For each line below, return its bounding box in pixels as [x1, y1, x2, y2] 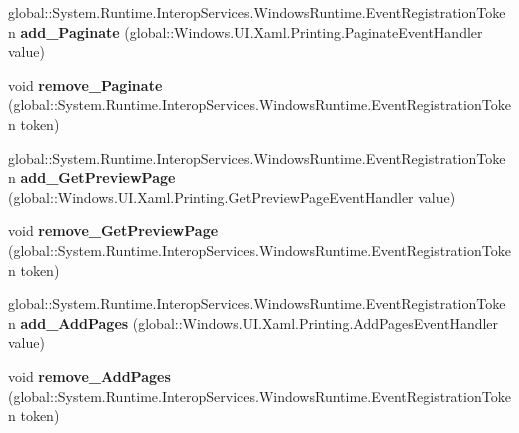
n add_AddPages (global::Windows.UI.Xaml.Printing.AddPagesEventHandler [8, 312, 499, 333]
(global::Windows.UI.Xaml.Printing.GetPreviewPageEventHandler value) [8, 186, 456, 207]
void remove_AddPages [8, 365, 171, 386]
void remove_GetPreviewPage [8, 220, 219, 241]
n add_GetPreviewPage [8, 167, 176, 188]
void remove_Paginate [8, 74, 163, 95]
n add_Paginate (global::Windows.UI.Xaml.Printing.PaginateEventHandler [8, 21, 483, 42]
